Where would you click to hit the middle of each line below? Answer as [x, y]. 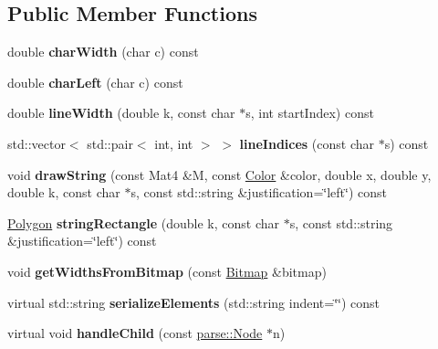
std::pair [110, 143]
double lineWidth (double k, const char [121, 113]
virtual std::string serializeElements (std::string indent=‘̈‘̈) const [194, 302]
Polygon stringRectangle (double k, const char [144, 222]
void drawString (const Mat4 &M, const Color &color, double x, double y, [219, 174]
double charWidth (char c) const [103, 52]
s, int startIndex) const [310, 113]
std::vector [36, 143]
